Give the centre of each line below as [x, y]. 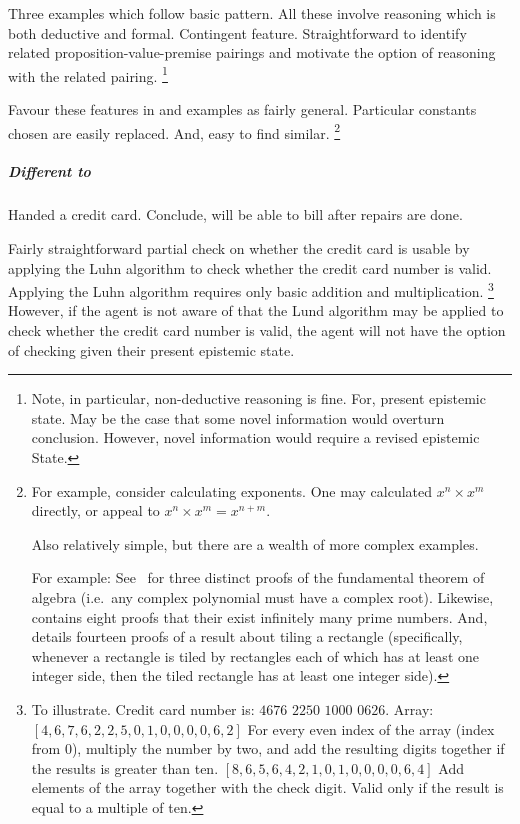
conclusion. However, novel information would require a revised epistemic [255, 437]
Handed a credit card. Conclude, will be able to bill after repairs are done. [235, 214]
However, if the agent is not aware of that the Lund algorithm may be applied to [256, 310]
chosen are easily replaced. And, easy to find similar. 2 [174, 131]
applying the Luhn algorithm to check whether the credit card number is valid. [250, 267]
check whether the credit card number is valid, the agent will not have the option [257, 330]
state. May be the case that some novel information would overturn [238, 417]
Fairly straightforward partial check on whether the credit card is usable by [239, 248]
